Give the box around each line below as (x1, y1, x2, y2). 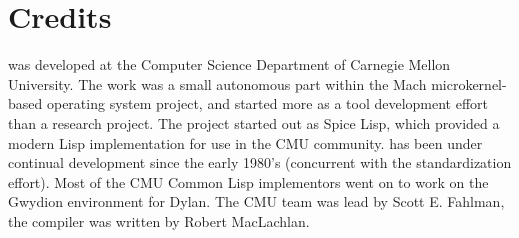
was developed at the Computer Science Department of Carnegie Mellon (8, 54, 451, 75)
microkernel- (431, 73, 507, 94)
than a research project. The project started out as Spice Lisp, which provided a (8, 112, 500, 133)
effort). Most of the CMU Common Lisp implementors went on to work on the (8, 171, 489, 192)
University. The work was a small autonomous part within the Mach (8, 73, 427, 94)
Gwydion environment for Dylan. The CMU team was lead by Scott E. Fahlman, (8, 191, 505, 212)
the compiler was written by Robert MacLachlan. (8, 210, 310, 231)
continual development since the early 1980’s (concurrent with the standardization (8, 152, 512, 173)
